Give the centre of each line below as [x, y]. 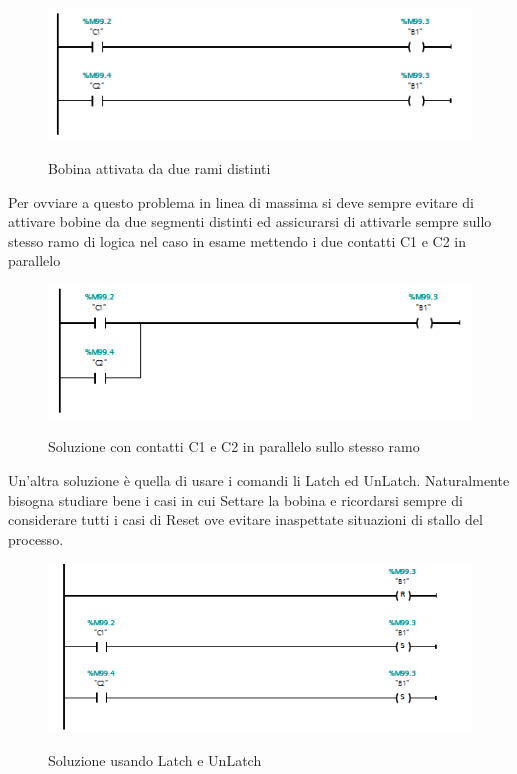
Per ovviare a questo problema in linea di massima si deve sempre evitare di [241, 201]
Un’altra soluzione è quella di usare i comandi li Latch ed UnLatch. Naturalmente [259, 479]
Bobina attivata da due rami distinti [159, 168]
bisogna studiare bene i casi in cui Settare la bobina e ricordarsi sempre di [235, 499]
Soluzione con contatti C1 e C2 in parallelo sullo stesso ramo [234, 446]
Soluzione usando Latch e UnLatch [155, 760]
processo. [36, 538]
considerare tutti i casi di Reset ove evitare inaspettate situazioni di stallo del [245, 519]
